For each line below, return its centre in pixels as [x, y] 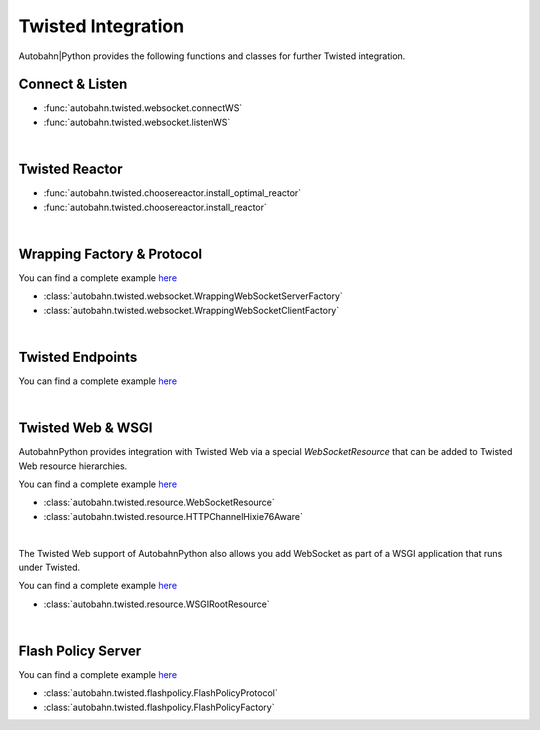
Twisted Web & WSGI [85, 428]
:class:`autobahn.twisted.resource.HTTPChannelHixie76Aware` [173, 516]
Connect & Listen [73, 84]
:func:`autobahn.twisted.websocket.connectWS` [143, 108]
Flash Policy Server [80, 650]
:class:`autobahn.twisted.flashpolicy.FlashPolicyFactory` [159, 707]
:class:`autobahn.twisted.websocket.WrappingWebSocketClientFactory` [191, 310]
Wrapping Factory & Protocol [110, 253]
